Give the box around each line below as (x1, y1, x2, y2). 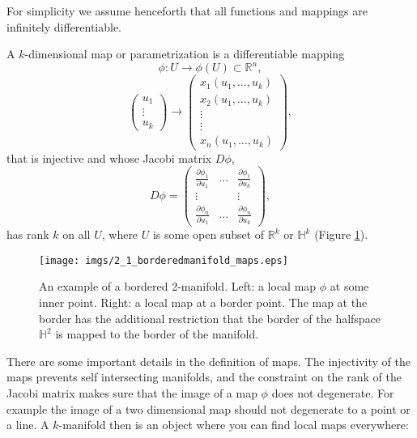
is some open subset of (152, 226, 265, 243)
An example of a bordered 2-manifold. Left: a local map (39, 278, 317, 295)
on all (62, 226, 91, 243)
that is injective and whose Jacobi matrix (6, 149, 212, 166)
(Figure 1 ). (314, 226, 368, 243)
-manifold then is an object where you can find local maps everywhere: (58, 416, 409, 433)
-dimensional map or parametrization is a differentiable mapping (24, 45, 345, 62)
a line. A (6, 416, 49, 433)
